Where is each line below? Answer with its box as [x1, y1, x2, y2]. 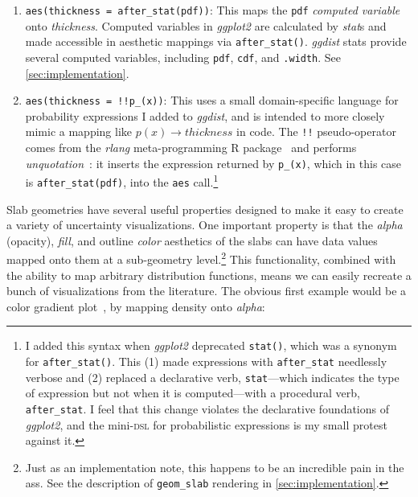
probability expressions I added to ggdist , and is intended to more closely [25, 107, 385, 124]
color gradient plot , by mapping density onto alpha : [6, 298, 265, 314]
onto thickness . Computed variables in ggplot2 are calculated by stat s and [25, 17, 387, 34]
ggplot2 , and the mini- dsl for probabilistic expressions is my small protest [25, 416, 387, 433]
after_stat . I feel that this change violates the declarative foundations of [25, 400, 389, 417]
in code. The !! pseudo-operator [236, 123, 396, 140]
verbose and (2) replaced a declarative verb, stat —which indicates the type [25, 368, 400, 385]
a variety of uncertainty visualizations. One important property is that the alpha [6, 216, 403, 233]
